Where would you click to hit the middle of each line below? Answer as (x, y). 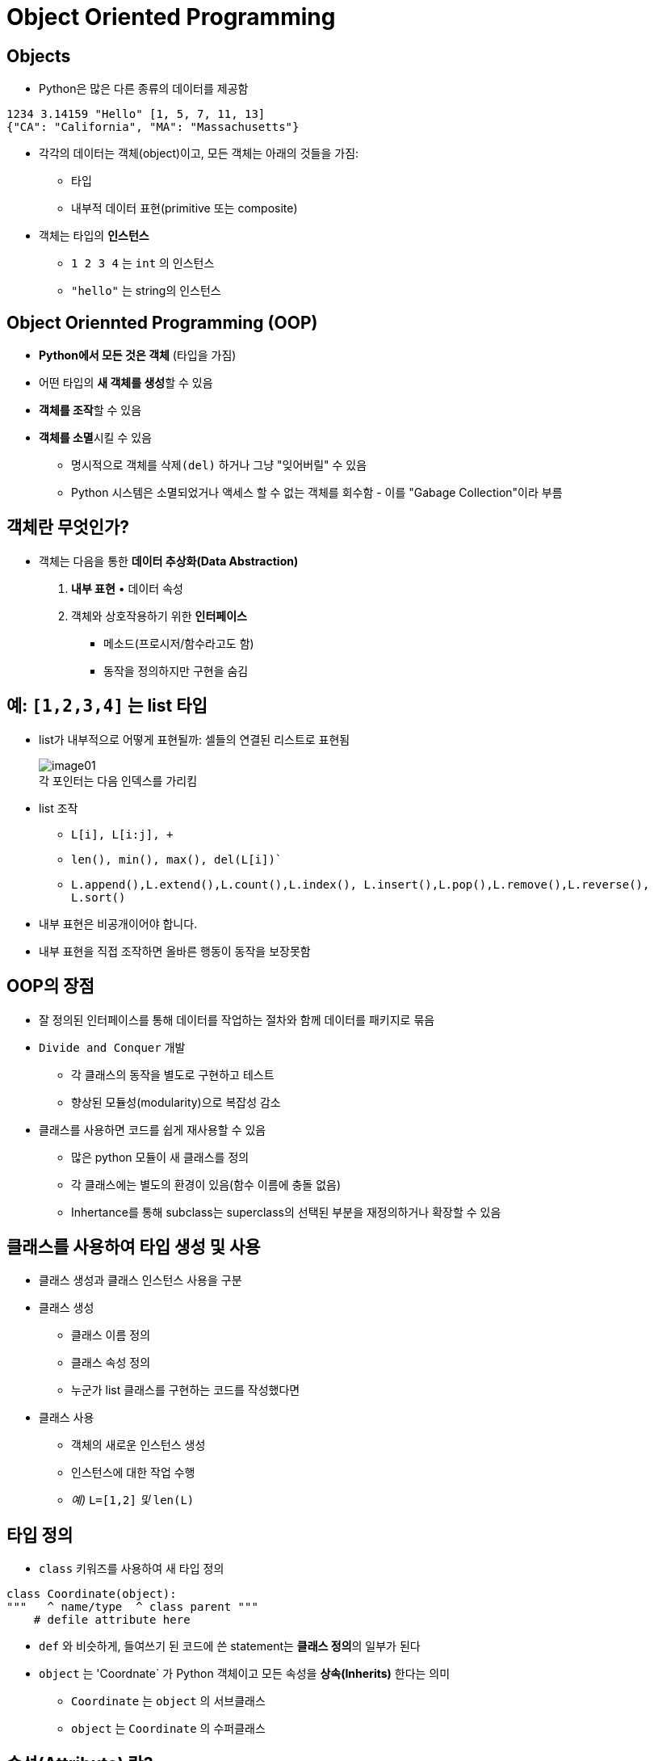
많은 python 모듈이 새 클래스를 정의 (160, 1157)
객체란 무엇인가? (68, 527)
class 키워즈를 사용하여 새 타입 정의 (132, 1569)
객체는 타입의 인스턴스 (94, 236)
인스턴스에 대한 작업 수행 (133, 1473)
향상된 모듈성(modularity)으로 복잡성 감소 (176, 1102)
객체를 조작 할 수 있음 (90, 410)
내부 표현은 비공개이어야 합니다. (118, 923)
